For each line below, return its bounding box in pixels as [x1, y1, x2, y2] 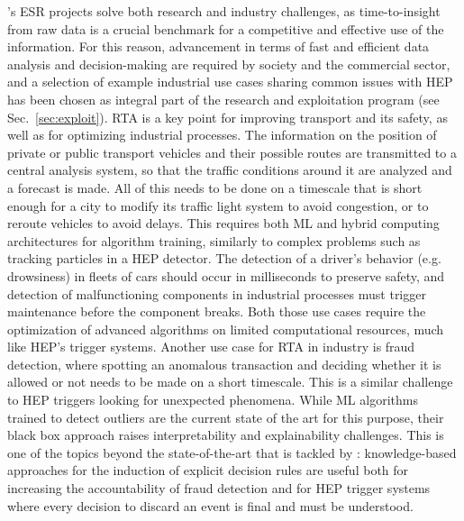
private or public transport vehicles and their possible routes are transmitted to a [7, 142, 457, 161]
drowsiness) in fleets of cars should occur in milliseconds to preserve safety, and [7, 266, 445, 285]
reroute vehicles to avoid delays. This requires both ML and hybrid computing [7, 214, 440, 233]
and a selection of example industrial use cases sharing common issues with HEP [7, 72, 453, 91]
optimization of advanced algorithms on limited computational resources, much [7, 319, 444, 338]
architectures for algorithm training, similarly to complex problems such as [7, 231, 421, 250]
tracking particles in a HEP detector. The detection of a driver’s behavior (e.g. [7, 249, 441, 268]
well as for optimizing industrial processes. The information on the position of [7, 125, 437, 144]
